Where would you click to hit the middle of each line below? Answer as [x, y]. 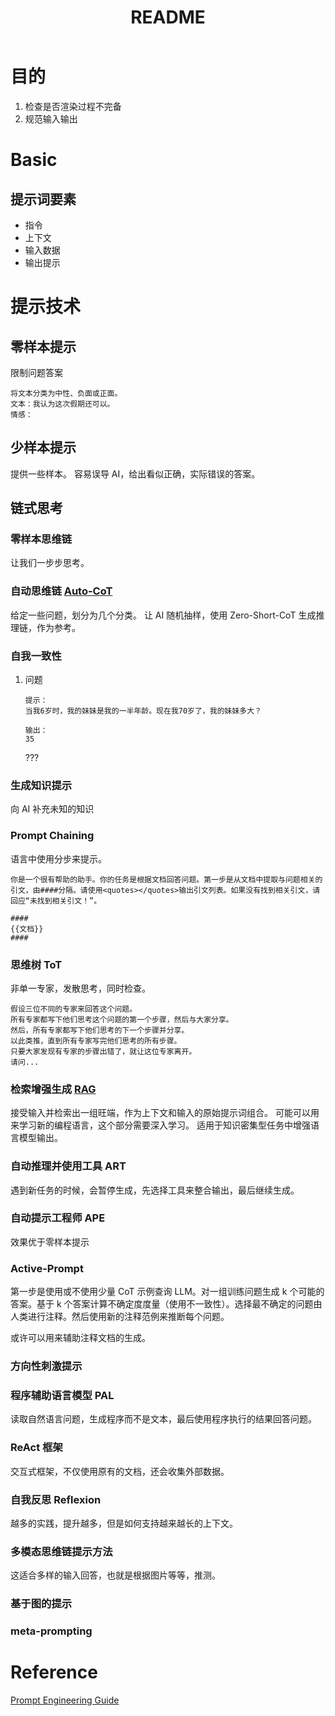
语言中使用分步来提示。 [58, 858]
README [168, 17]
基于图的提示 [41, 1604]
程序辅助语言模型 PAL [62, 1395]
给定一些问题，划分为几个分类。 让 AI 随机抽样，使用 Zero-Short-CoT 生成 [163, 615]
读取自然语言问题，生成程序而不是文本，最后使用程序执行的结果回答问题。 [163, 1419]
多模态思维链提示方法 [61, 1551]
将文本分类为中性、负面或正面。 [66, 393]
